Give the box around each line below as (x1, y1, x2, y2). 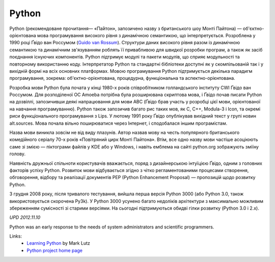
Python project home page (26, 247, 82, 253)
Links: (9, 233, 22, 239)
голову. (9, 151, 25, 157)
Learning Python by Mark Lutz (26, 240, 90, 246)
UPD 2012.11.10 (9, 214, 41, 221)
